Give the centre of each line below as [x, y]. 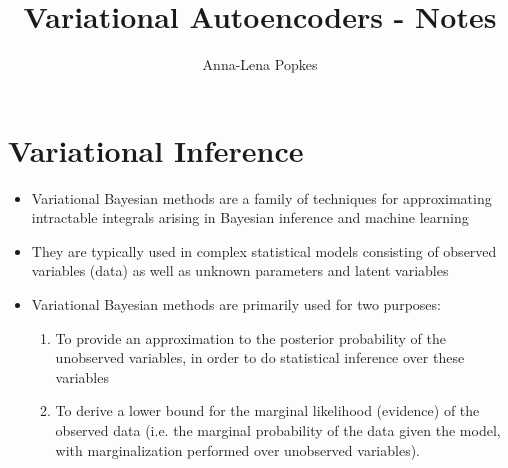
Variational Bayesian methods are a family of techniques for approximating [261, 197]
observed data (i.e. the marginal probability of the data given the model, [278, 430]
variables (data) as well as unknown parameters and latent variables [240, 270]
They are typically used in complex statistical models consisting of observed [264, 250]
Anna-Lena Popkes [260, 64]
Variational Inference [156, 149]
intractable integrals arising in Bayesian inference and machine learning [250, 217]
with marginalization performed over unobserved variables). [238, 449]
